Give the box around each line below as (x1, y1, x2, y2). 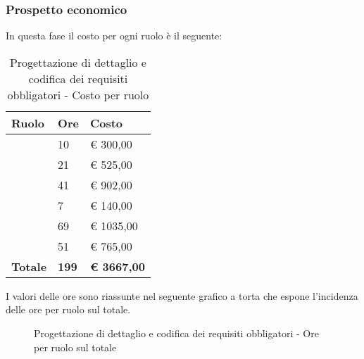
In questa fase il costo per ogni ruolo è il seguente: (6, 28, 222, 43)
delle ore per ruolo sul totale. (6, 302, 131, 317)
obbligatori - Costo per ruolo (7, 86, 149, 103)
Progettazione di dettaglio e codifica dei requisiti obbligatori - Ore (34, 326, 319, 340)
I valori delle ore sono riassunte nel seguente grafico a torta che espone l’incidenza (6, 288, 358, 303)
